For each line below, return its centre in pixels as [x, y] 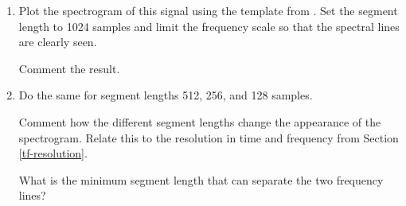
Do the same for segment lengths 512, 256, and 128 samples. [166, 95]
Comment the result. [69, 68]
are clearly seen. [58, 42]
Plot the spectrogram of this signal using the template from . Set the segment [208, 10]
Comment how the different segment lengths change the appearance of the [200, 121]
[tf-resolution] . [53, 153]
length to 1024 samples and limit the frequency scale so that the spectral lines [209, 26]
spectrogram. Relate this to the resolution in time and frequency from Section [209, 137]
